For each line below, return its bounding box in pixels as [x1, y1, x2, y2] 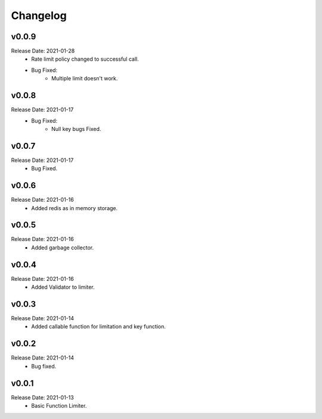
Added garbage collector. [31, 244, 94, 251]
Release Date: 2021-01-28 [11, 48, 75, 55]
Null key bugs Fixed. [51, 125, 101, 132]
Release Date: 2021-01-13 [11, 393, 74, 401]
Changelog [11, 9, 67, 22]
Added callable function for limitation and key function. [31, 323, 166, 330]
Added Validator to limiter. [31, 283, 95, 291]
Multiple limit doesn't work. [51, 75, 118, 82]
